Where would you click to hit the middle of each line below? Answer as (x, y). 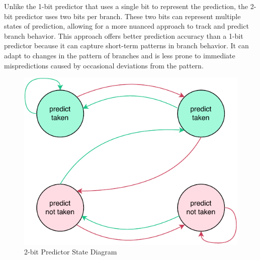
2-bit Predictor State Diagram (71, 252)
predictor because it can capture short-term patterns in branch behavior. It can (126, 46)
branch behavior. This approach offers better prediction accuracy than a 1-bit (124, 35)
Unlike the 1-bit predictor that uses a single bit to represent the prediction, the (126, 6)
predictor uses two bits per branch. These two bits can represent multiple (128, 16)
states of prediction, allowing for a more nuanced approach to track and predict (126, 26)
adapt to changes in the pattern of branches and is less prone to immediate (120, 55)
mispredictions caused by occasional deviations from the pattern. (104, 65)
